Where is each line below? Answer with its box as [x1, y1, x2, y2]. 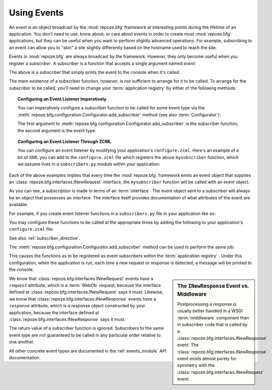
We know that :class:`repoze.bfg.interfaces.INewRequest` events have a [9, 275, 153, 282]
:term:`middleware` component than [177, 315, 249, 320]
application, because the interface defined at [9, 309, 99, 316]
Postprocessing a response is [177, 301, 237, 307]
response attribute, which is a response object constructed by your [9, 303, 145, 309]
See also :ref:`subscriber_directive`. [9, 235, 80, 241]
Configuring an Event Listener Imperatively [18, 96, 107, 102]
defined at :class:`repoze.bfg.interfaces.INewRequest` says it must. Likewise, [9, 289, 163, 295]
